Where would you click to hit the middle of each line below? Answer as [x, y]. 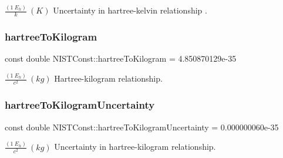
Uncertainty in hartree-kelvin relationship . [130, 10]
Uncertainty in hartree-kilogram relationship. [135, 147]
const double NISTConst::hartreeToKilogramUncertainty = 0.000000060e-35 [142, 127]
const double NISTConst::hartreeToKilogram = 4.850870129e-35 [121, 58]
